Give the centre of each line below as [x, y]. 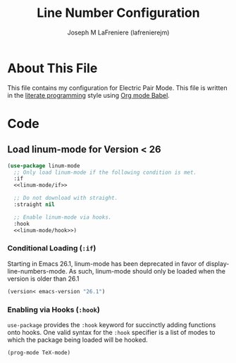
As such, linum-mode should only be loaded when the [147, 271]
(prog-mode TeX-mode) [39, 353]
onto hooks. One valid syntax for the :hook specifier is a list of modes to [112, 333]
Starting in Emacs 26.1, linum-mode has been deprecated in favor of [106, 263]
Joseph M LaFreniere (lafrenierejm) [118, 32]
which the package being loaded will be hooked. [77, 340]
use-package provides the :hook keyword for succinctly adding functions [112, 325]
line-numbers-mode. [37, 271]
